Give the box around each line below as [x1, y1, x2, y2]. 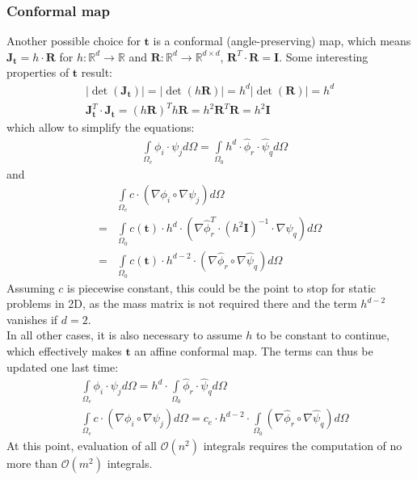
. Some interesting [279, 48, 369, 65]
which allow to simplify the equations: [6, 119, 195, 136]
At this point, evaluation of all [6, 436, 157, 453]
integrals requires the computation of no [203, 436, 402, 453]
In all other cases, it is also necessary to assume [6, 326, 242, 343]
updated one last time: [6, 358, 119, 375]
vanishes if [6, 310, 58, 327]
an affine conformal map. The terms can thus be [134, 342, 373, 359]
